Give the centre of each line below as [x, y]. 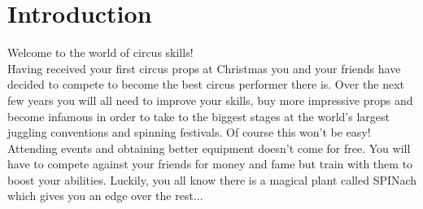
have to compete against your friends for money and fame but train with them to [210, 164]
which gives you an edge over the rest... [105, 196]
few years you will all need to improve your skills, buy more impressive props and [210, 100]
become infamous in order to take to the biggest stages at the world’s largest [198, 116]
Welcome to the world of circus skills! [100, 52]
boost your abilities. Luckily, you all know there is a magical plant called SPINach [212, 179]
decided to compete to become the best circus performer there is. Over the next [206, 84]
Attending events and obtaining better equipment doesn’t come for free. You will [209, 148]
